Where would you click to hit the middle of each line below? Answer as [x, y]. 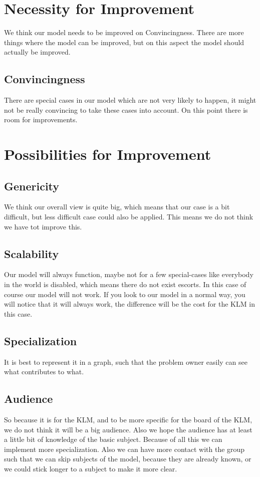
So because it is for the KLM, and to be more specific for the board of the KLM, [128, 420]
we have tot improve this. [43, 226]
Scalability [32, 253]
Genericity [32, 186]
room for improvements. [41, 120]
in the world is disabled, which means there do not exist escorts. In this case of [125, 284]
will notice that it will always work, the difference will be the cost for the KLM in [129, 304]
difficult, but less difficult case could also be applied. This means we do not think [129, 217]
